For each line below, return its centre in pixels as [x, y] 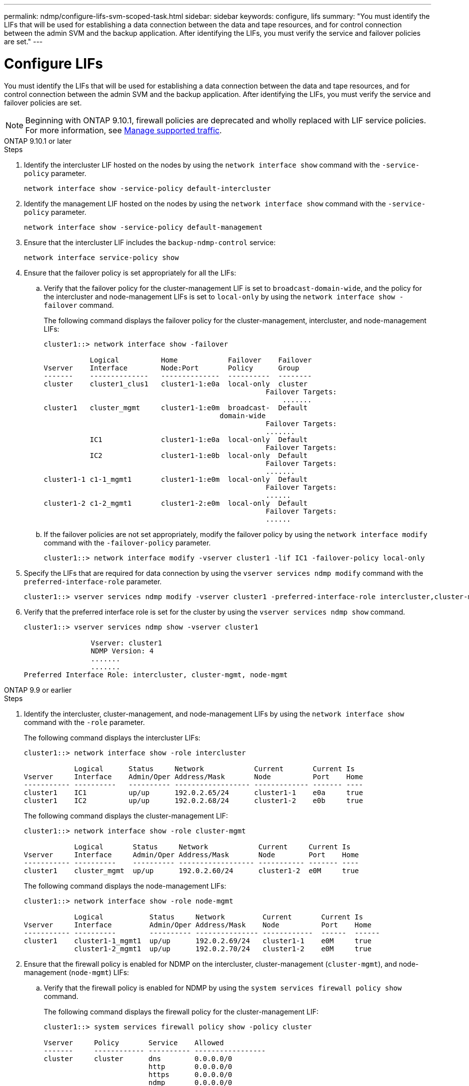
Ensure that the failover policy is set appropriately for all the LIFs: [130, 272]
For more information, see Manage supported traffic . [124, 130]
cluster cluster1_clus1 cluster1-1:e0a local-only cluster [176, 384]
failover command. [79, 305]
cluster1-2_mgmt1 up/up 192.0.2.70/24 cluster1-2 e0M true [223, 949]
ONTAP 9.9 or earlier [38, 690]
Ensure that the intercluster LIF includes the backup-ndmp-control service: [150, 242]
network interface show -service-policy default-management [143, 227]
